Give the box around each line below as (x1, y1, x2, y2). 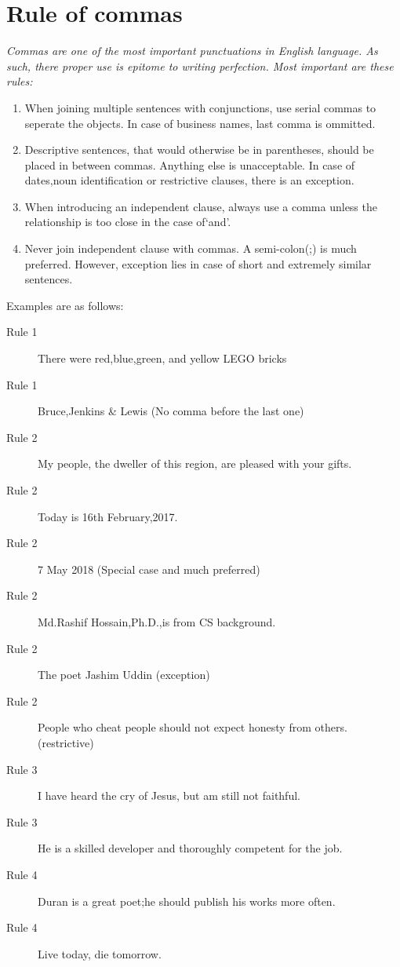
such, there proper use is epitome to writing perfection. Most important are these (6, 57, 394, 74)
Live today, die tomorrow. (38, 945, 162, 962)
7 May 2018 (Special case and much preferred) (38, 560, 260, 577)
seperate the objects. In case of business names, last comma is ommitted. (24, 115, 376, 131)
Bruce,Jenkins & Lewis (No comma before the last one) (38, 403, 304, 419)
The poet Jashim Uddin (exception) (38, 666, 210, 683)
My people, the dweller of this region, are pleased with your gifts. (38, 455, 352, 472)
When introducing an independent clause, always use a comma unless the (24, 198, 377, 214)
